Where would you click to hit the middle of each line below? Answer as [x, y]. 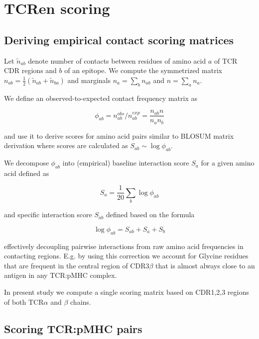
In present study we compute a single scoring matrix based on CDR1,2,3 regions [127, 292]
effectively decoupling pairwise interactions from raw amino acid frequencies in [124, 246]
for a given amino [228, 163]
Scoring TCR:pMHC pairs [73, 328]
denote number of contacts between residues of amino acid [117, 60]
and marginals [89, 80]
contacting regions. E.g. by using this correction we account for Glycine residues [126, 256]
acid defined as [27, 173]
